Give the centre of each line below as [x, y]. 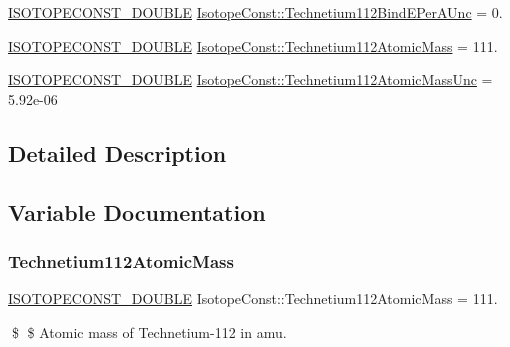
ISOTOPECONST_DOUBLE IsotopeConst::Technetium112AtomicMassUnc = [250, 79]
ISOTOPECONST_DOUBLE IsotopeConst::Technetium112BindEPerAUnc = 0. [255, 12]
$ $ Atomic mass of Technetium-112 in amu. [149, 331]
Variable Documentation [137, 211]
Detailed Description [117, 152]
